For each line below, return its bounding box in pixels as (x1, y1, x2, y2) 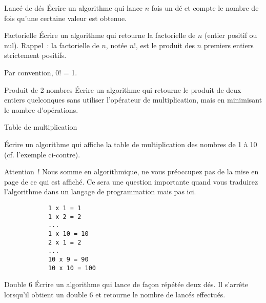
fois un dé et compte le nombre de (151, 3, 259, 13)
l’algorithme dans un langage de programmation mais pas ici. (4, 186, 196, 197)
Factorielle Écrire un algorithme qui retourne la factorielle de (4, 30, 196, 41)
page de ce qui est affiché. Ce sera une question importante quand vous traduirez (4, 176, 258, 187)
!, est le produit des (134, 39, 195, 50)
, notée (106, 39, 128, 50)
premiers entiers (203, 39, 254, 50)
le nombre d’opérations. (4, 104, 78, 115)
